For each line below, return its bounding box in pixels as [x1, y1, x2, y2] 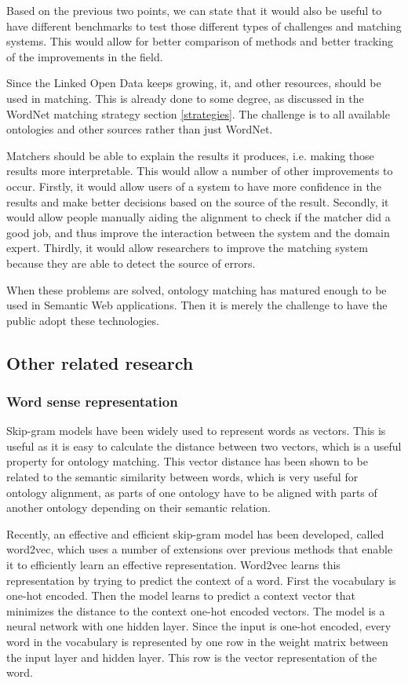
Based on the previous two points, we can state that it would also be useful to [6, 2, 382, 18]
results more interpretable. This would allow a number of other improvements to [6, 163, 393, 179]
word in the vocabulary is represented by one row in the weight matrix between [6, 634, 388, 649]
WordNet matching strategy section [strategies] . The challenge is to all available [6, 105, 390, 122]
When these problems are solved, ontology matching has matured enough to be [6, 281, 387, 298]
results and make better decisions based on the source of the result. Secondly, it [6, 193, 389, 210]
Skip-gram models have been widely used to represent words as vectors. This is [6, 422, 386, 439]
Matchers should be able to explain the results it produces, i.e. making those [6, 147, 374, 163]
